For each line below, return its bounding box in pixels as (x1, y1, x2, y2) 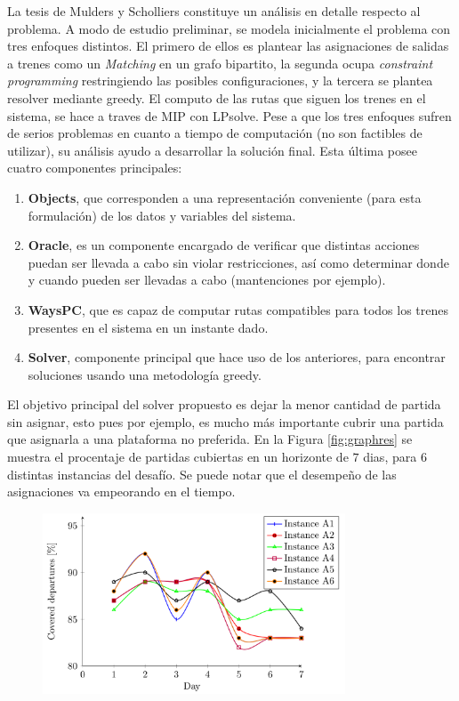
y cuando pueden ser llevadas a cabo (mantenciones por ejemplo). (28, 270, 386, 289)
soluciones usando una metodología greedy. (28, 365, 262, 383)
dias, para (363, 447, 417, 466)
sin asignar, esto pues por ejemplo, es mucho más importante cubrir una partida (7, 412, 444, 431)
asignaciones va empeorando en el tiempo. (7, 482, 236, 501)
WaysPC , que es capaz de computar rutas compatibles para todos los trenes (28, 300, 448, 318)
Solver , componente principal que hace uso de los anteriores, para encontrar (28, 348, 446, 367)
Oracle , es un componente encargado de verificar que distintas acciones (28, 236, 420, 254)
